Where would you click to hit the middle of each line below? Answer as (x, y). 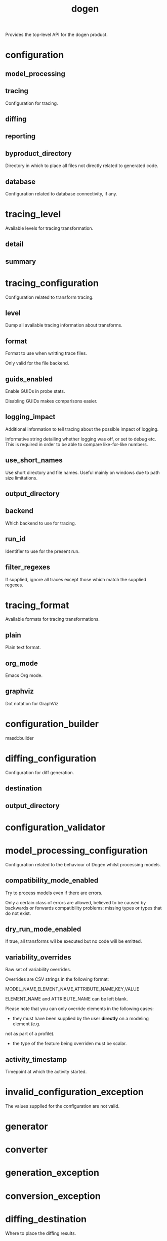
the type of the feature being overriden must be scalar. (70, 1044)
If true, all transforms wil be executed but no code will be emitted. (74, 941)
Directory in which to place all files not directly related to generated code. (82, 166)
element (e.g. (26, 1024)
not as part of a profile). (30, 1034)
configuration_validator (55, 827)
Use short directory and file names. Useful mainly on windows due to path (83, 472)
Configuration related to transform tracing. (49, 297)
